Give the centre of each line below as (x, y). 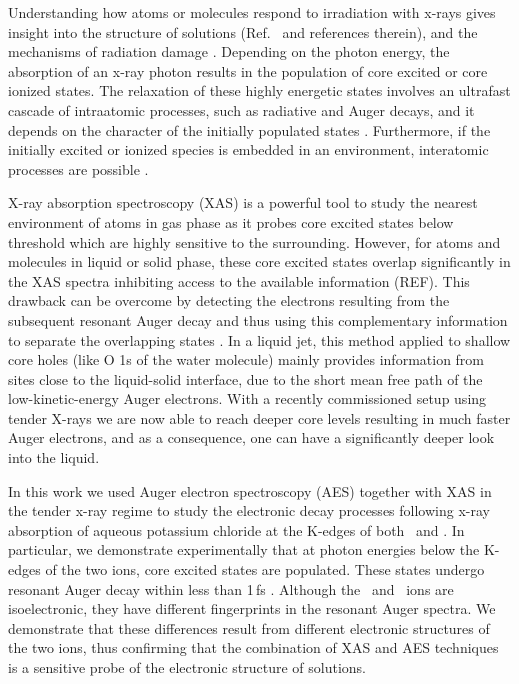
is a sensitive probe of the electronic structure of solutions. (187, 667)
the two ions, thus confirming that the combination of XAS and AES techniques (253, 647)
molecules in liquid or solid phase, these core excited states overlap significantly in (259, 261)
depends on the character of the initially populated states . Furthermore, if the (249, 129)
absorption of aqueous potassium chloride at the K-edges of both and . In (236, 529)
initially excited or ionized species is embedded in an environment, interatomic (248, 149)
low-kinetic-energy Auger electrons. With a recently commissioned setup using (247, 398)
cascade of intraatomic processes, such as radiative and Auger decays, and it (241, 109)
